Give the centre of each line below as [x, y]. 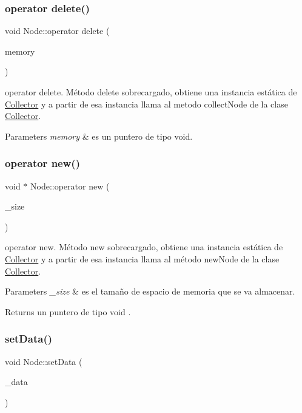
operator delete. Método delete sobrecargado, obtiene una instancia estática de [151, 92]
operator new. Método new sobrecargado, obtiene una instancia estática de [144, 247]
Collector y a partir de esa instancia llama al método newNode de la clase [142, 258]
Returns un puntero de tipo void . [68, 311]
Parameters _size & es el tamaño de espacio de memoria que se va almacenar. [150, 291]
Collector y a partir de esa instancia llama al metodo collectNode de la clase [146, 104]
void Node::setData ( [44, 361]
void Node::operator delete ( [57, 31]
